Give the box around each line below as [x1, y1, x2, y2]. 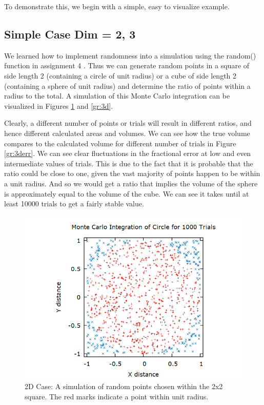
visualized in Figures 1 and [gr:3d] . [4, 100, 113, 111]
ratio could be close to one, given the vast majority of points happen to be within [4, 168, 260, 179]
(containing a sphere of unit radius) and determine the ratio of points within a [4, 80, 251, 91]
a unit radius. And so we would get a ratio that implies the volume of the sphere [4, 178, 258, 188]
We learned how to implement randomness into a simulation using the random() [4, 50, 256, 61]
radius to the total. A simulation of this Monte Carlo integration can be [4, 90, 230, 101]
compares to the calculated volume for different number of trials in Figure [4, 138, 236, 148]
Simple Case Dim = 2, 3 [4, 26, 136, 42]
